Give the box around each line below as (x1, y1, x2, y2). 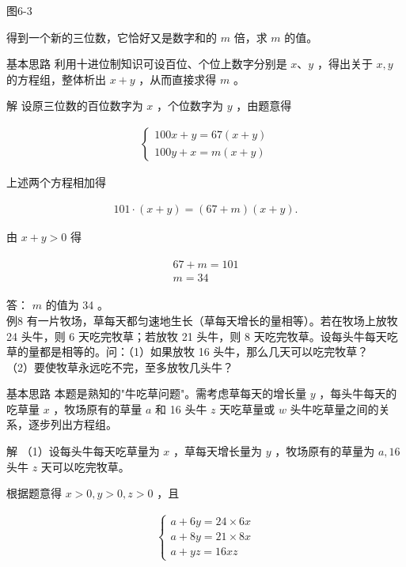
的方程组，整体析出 (6, 70, 106, 87)
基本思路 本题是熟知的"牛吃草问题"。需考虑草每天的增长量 (6, 385, 307, 402)
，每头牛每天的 (319, 385, 397, 402)
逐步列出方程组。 (28, 416, 117, 433)
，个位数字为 (157, 97, 224, 114)
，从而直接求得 (138, 70, 217, 87)
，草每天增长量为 (173, 443, 263, 459)
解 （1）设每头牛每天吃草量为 (6, 443, 160, 459)
